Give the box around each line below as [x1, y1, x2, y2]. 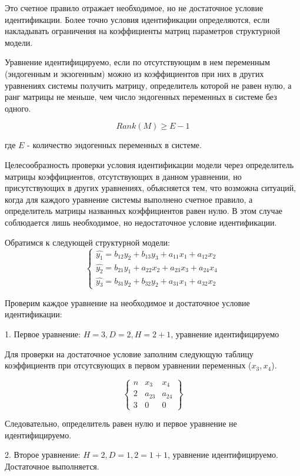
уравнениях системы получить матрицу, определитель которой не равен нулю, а [5, 79, 292, 91]
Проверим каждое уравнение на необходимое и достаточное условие [5, 296, 250, 309]
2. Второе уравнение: [5, 448, 81, 461]
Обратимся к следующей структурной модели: [5, 236, 170, 248]
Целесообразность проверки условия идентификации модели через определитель [5, 158, 294, 170]
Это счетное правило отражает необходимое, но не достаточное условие [5, 2, 264, 14]
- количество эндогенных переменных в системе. [27, 139, 202, 151]
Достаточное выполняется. [5, 460, 99, 472]
